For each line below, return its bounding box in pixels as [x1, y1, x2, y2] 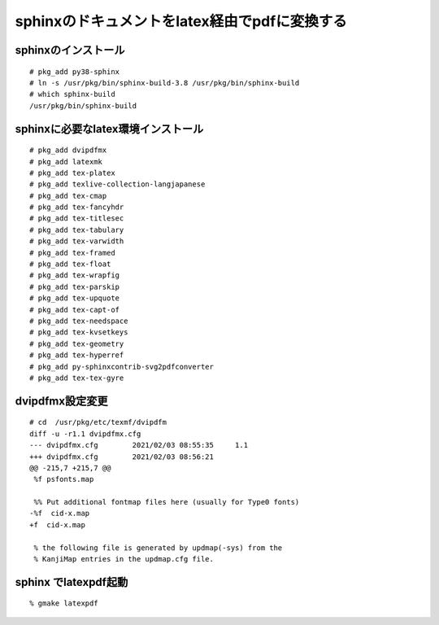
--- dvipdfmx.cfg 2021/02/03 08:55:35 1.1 [29, 440, 248, 450]
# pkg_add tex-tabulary [29, 225, 124, 234]
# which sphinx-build [29, 90, 115, 99]
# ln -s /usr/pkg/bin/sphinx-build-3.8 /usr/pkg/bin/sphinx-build [29, 78, 300, 87]
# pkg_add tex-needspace [29, 317, 128, 326]
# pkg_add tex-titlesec [29, 214, 124, 223]
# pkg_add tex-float [29, 260, 111, 269]
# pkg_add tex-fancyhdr [29, 203, 124, 212]
